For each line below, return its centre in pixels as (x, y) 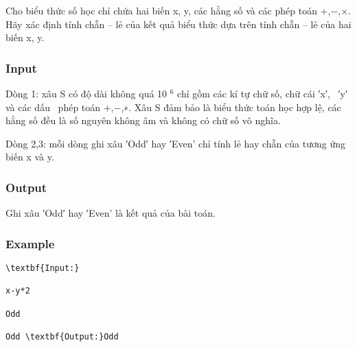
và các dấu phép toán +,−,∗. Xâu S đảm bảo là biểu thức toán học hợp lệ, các (173, 107)
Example (30, 243)
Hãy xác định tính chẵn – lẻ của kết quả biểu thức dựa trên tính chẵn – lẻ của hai (178, 24)
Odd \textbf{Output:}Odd (62, 336)
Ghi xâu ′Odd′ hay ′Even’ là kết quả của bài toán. (111, 213)
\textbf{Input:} (43, 268)
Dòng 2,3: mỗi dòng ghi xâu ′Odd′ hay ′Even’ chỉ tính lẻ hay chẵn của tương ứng (175, 143)
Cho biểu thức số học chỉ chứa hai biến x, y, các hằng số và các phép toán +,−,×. (178, 10)
